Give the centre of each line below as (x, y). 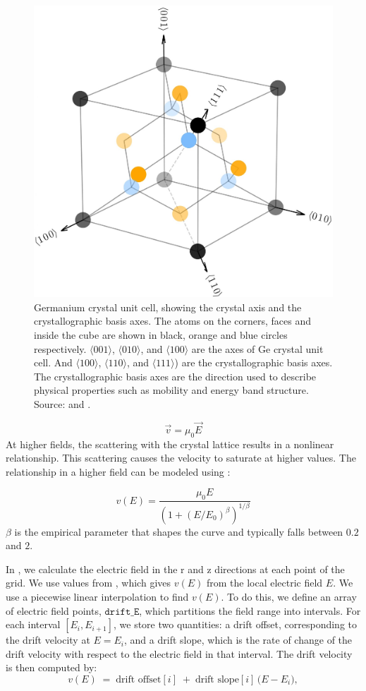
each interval (33, 624)
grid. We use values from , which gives (89, 583)
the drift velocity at (48, 640)
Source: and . (62, 403)
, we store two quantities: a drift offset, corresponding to (235, 624)
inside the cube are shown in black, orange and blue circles (161, 335)
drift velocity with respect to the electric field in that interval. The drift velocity (179, 653)
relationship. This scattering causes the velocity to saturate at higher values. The (181, 458)
